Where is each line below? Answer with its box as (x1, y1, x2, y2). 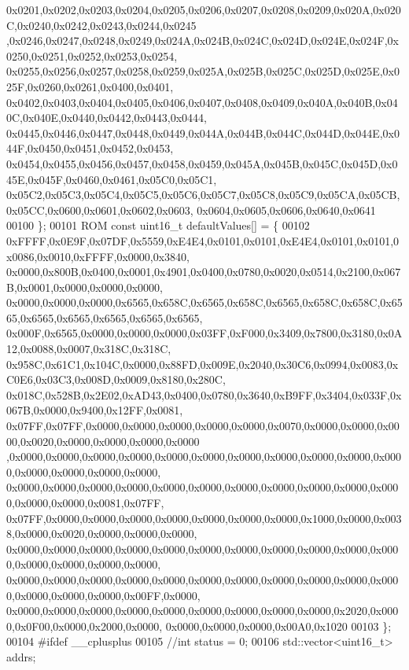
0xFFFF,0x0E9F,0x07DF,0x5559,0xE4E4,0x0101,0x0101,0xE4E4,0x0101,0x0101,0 (6, 232, 400, 248)
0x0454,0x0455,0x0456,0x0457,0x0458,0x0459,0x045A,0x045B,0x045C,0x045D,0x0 (6, 155, 398, 171)
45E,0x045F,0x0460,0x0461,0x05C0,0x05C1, (6, 171, 217, 187)
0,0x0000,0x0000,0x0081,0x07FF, (6, 495, 164, 510)
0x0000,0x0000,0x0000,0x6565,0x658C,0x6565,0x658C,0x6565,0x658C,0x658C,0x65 (6, 294, 403, 311)
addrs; (6, 648, 36, 664)
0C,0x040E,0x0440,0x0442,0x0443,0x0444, (6, 109, 207, 126)
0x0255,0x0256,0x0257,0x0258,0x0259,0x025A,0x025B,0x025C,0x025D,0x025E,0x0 (6, 63, 400, 79)
